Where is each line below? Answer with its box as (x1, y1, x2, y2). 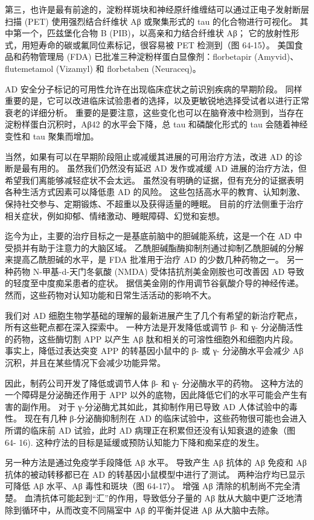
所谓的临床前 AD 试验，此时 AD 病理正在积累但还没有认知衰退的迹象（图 (5, 424, 296, 436)
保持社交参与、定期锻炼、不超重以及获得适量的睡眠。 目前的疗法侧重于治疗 (5, 197, 304, 210)
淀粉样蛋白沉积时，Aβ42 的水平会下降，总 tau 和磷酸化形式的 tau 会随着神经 (5, 118, 308, 130)
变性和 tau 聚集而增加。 (5, 129, 99, 142)
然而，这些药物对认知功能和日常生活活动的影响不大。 (5, 289, 216, 301)
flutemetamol (5, 62, 54, 74)
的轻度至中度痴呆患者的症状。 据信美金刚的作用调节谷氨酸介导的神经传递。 (5, 277, 304, 289)
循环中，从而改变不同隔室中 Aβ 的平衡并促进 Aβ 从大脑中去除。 (21, 503, 274, 516)
